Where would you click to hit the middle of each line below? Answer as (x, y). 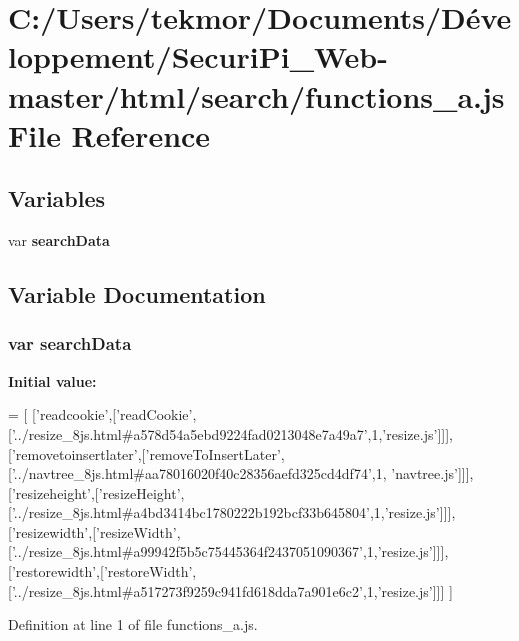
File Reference (109, 134)
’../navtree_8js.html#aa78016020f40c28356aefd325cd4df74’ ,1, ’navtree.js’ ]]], (242, 473)
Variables (57, 198)
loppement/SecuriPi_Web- (198, 56)
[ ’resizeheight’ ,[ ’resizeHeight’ (94, 492)
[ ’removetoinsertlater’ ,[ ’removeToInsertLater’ (144, 453)
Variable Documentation (137, 294)
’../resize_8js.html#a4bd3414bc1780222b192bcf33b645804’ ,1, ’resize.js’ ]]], (233, 512)
